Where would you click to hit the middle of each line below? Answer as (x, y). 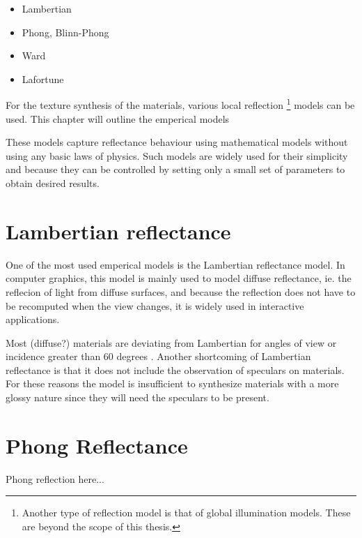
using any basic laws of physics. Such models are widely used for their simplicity (177, 155)
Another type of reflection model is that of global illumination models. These (186, 513)
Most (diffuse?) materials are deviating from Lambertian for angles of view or (171, 342)
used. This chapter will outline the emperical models (118, 118)
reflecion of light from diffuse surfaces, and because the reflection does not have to (181, 291)
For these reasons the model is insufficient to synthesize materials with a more (172, 383)
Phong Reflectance (97, 445)
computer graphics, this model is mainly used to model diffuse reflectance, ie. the (179, 278)
